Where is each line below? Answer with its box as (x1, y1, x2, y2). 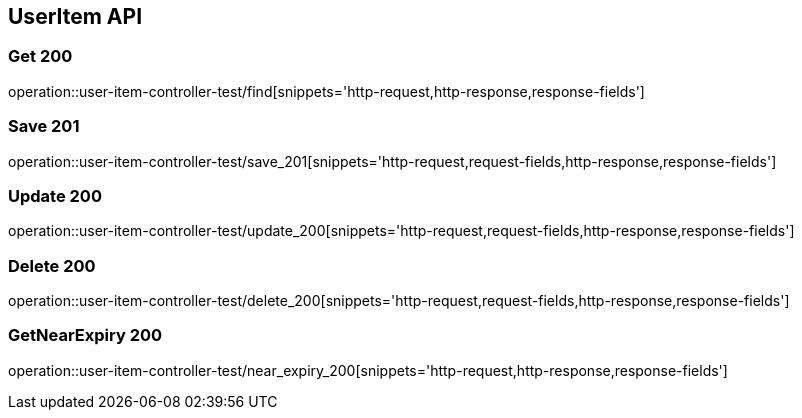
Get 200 (8, 46, 73, 67)
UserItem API (8, 4, 143, 29)
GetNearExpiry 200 (8, 325, 163, 346)
